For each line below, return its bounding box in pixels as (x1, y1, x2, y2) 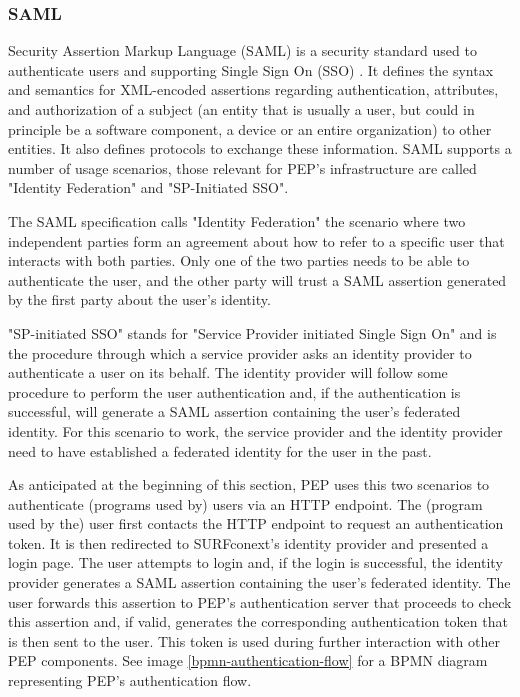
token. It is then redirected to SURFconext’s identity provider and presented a (8, 532, 489, 553)
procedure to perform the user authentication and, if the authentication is (8, 381, 461, 402)
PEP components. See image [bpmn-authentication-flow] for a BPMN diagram (8, 650, 488, 671)
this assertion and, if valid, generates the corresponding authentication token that (8, 611, 508, 632)
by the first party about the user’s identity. (8, 289, 271, 310)
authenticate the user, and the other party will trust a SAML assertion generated (8, 269, 507, 290)
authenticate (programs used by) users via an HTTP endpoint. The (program (8, 493, 483, 514)
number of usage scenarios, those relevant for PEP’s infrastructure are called (8, 157, 477, 178)
